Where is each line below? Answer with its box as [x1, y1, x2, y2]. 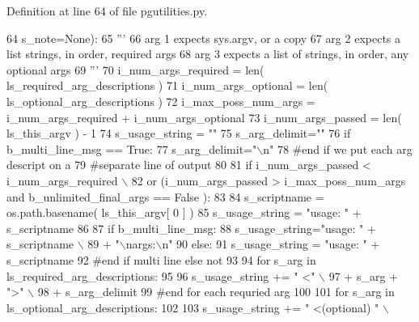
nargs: [125, 235, 156, 252]
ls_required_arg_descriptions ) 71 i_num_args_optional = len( [6, 77, 328, 94]
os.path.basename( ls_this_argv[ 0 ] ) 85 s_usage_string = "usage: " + [6, 204, 362, 221]
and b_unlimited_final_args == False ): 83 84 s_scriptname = [6, 188, 324, 205]
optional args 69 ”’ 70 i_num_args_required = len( [6, 61, 265, 78]
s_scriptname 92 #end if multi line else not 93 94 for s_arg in [6, 251, 316, 268]
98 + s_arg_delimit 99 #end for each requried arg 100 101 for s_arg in [37, 283, 395, 300]
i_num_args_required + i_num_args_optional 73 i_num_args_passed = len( [6, 108, 402, 125]
